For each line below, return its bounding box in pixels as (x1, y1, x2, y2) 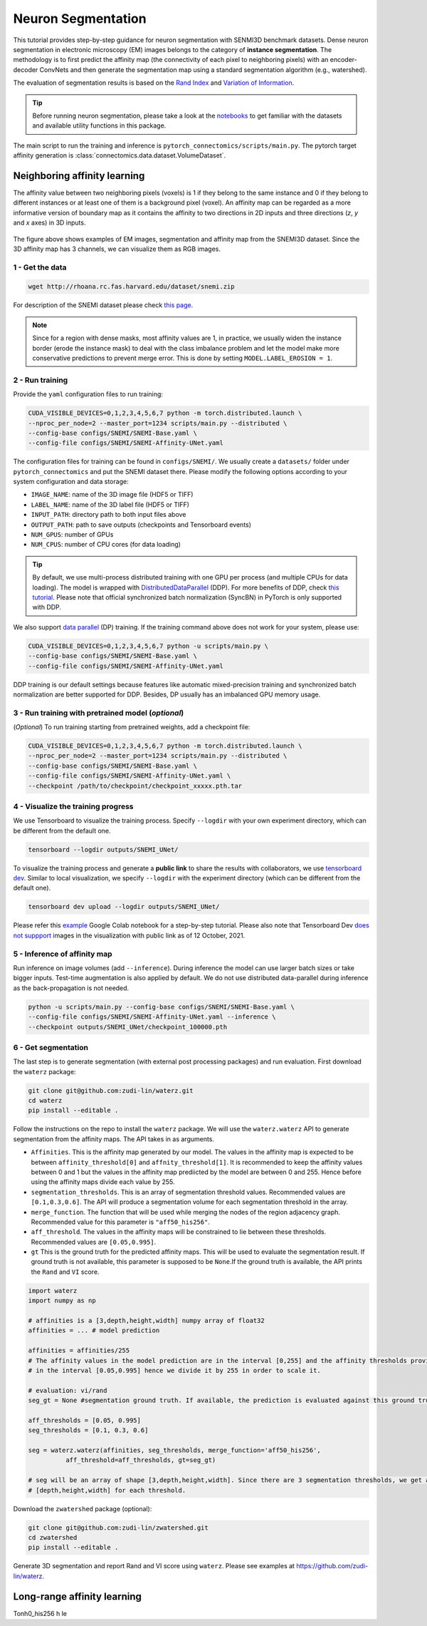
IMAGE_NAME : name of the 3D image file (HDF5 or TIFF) (31, 490, 194, 499)
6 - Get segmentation (13, 1042, 89, 1052)
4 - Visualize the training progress (13, 801, 134, 811)
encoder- (330, 56, 357, 64)
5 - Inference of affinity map (13, 949, 112, 959)
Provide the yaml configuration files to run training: (13, 390, 164, 398)
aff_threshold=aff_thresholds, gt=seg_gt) (65, 1456, 216, 1464)
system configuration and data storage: (13, 478, 129, 486)
